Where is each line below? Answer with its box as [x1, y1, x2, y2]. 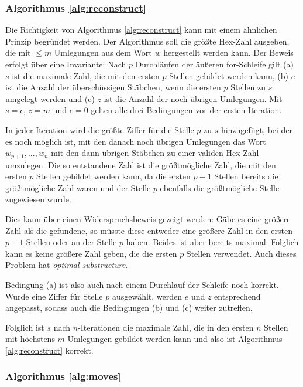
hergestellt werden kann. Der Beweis [163, 46, 294, 59]
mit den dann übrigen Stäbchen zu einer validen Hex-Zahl [51, 147, 259, 159]
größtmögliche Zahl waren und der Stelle [5, 181, 151, 193]
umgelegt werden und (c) [5, 92, 95, 104]
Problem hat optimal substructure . [5, 259, 128, 271]
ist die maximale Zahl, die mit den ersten [12, 69, 160, 82]
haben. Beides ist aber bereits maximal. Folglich [126, 236, 299, 248]
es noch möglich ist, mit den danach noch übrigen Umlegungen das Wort [5, 135, 266, 147]
